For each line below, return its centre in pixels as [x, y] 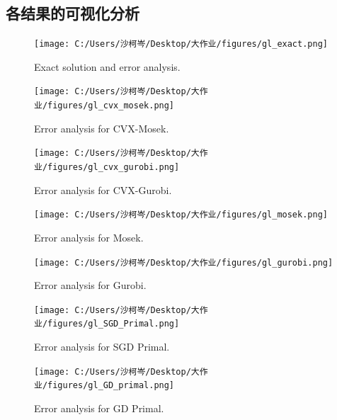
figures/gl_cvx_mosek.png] [111, 106]
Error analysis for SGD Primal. [102, 347]
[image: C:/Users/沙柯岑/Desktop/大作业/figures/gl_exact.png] [181, 44]
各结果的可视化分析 [73, 13]
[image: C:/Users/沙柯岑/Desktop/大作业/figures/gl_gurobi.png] [184, 262]
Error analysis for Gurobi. [90, 285]
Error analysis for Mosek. [89, 237]
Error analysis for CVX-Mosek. [102, 128]
